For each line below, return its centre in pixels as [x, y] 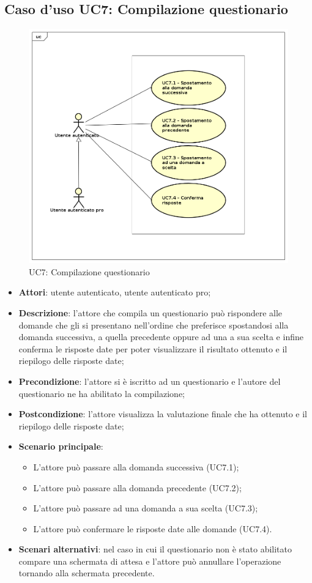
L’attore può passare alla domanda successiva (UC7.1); [136, 466]
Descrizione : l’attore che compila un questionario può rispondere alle [150, 312]
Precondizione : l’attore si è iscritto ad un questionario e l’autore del [150, 381]
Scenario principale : [61, 446]
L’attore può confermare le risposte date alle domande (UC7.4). [153, 528]
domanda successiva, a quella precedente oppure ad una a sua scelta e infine [161, 337]
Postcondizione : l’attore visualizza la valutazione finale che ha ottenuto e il [163, 414]
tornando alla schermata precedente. [87, 573]
